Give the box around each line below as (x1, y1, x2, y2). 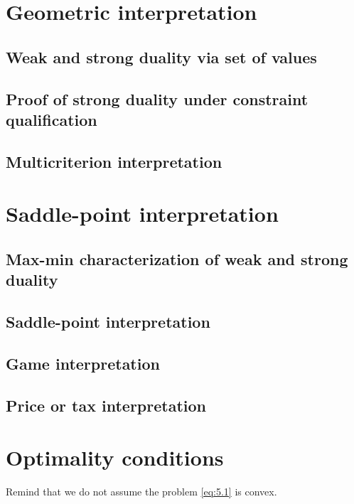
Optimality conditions (6, 443, 224, 472)
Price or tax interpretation (6, 394, 206, 416)
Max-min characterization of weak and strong (6, 247, 348, 269)
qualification (6, 108, 97, 130)
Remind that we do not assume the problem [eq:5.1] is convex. (6, 484, 277, 499)
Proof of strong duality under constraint (6, 87, 309, 109)
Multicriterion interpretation (6, 150, 222, 172)
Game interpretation (6, 352, 160, 374)
